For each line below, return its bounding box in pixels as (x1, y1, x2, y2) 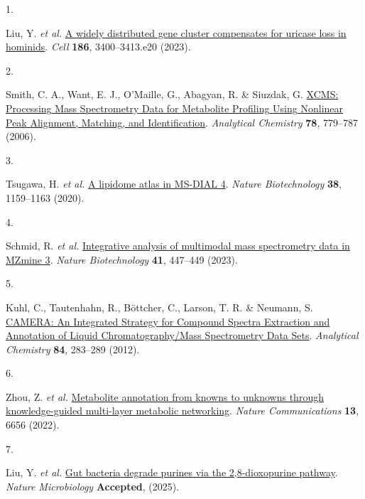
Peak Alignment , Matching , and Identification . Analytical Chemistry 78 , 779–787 (6, 114, 358, 129)
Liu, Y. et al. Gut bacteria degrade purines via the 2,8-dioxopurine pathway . (6, 465, 338, 480)
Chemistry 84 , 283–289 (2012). (6, 341, 140, 356)
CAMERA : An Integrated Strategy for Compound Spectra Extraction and (6, 313, 330, 328)
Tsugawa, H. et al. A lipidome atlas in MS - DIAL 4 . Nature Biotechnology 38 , (6, 176, 342, 191)
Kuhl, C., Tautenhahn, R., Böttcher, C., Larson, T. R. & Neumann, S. (6, 299, 313, 314)
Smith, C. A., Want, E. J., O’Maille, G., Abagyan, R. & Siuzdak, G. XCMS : (6, 87, 339, 102)
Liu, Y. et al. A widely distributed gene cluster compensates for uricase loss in (6, 25, 347, 40)
